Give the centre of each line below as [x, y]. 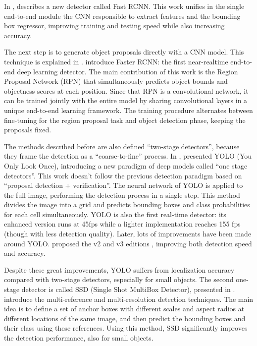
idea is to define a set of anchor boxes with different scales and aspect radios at [124, 309]
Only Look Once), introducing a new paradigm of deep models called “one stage [126, 165]
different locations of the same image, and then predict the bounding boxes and [125, 318]
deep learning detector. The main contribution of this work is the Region [128, 71]
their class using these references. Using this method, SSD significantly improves [126, 328]
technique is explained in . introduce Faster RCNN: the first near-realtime [116, 61]
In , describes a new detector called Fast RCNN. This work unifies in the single [124, 6]
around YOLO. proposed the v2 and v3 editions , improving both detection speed [128, 243]
